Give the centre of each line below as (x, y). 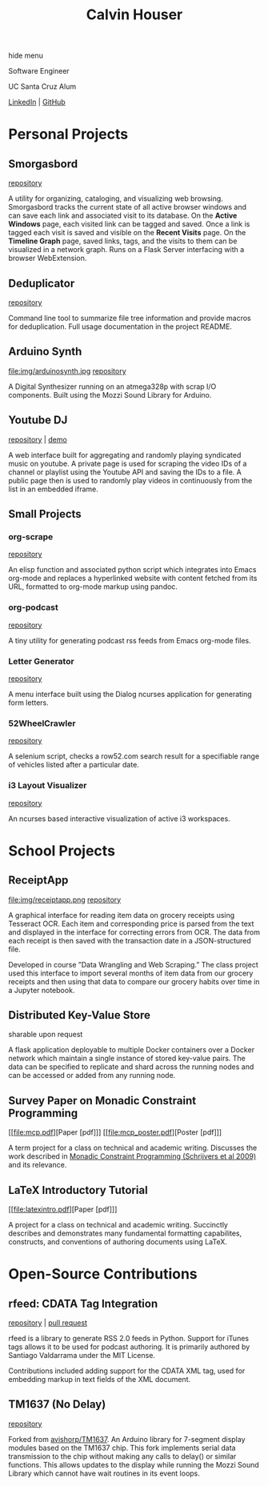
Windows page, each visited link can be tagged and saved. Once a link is (129, 224)
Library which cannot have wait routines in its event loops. (104, 1473)
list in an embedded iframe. (53, 489)
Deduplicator (42, 283)
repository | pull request (48, 1323)
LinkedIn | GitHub (37, 102)
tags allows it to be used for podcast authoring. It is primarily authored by (129, 1347)
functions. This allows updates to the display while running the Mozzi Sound (134, 1464)
